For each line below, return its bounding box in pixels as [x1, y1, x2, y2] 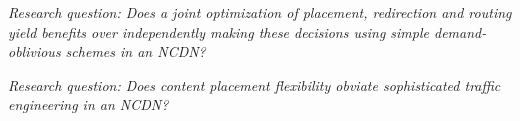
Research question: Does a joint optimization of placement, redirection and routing [8, 2, 512, 22]
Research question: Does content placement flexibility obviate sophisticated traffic [8, 74, 501, 95]
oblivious [8, 41, 61, 62]
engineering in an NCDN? [8, 94, 169, 115]
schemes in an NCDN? [65, 41, 206, 62]
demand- [434, 21, 487, 42]
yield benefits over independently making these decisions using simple [8, 21, 429, 42]
